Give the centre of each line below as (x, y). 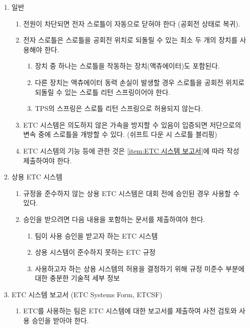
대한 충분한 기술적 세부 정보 (77, 278)
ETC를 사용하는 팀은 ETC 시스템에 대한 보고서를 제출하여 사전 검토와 (130, 311)
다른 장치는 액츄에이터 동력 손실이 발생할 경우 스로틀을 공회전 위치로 (140, 82)
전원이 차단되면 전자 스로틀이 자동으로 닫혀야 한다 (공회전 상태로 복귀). (132, 23)
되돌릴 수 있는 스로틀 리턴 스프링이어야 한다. (102, 92)
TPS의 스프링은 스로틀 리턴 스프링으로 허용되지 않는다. (119, 108)
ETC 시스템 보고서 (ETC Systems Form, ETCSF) (87, 294)
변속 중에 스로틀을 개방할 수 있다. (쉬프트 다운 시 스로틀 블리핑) (120, 134)
